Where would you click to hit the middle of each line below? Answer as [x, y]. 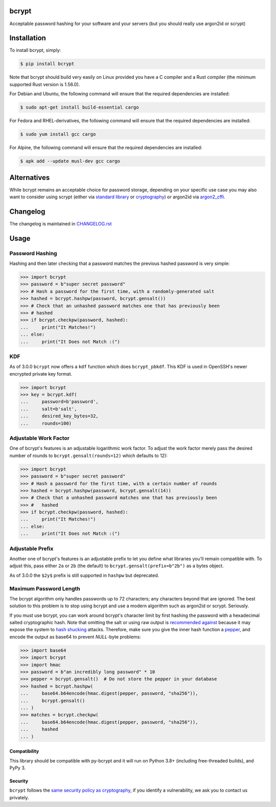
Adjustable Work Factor [40, 438]
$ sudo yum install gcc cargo [58, 134]
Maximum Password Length [45, 588]
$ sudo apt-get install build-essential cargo [79, 107]
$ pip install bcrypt [47, 64]
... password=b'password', [60, 402]
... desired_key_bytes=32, [60, 416]
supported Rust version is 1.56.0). [45, 84]
